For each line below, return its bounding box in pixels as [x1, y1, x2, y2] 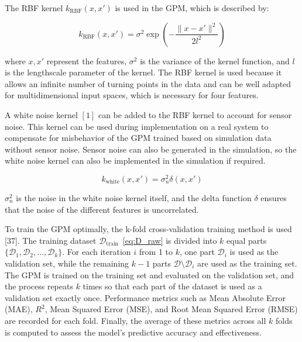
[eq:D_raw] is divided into [122, 234, 217, 246]
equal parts [227, 234, 267, 246]
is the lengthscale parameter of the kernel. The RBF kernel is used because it [5, 66, 282, 78]
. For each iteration [62, 246, 131, 258]
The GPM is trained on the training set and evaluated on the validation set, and [5, 268, 294, 281]
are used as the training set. [197, 257, 297, 269]
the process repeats [5, 280, 73, 292]
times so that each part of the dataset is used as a [83, 280, 262, 292]
